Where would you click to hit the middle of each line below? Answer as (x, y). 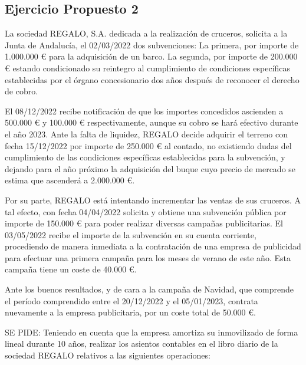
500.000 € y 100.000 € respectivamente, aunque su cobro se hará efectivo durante (152, 122)
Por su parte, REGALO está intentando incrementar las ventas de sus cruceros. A (153, 200)
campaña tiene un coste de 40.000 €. (71, 269)
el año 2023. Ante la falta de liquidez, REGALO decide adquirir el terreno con (146, 134)
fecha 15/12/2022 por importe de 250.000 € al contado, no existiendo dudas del (148, 145)
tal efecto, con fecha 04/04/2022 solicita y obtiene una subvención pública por (146, 211)
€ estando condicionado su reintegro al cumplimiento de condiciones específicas (148, 68)
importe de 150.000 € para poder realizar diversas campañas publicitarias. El (144, 223)
